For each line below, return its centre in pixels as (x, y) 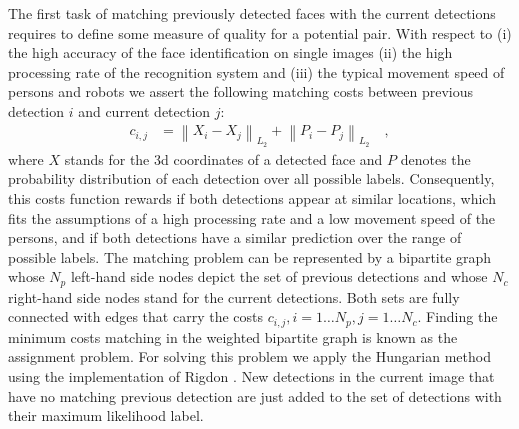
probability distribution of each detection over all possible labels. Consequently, (251, 178)
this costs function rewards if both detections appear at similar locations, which (252, 197)
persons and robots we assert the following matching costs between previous (241, 91)
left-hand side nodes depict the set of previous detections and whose (279, 276)
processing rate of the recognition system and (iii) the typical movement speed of (256, 71)
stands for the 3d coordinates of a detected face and (223, 158)
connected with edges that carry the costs (135, 316)
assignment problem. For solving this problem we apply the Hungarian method (249, 356)
